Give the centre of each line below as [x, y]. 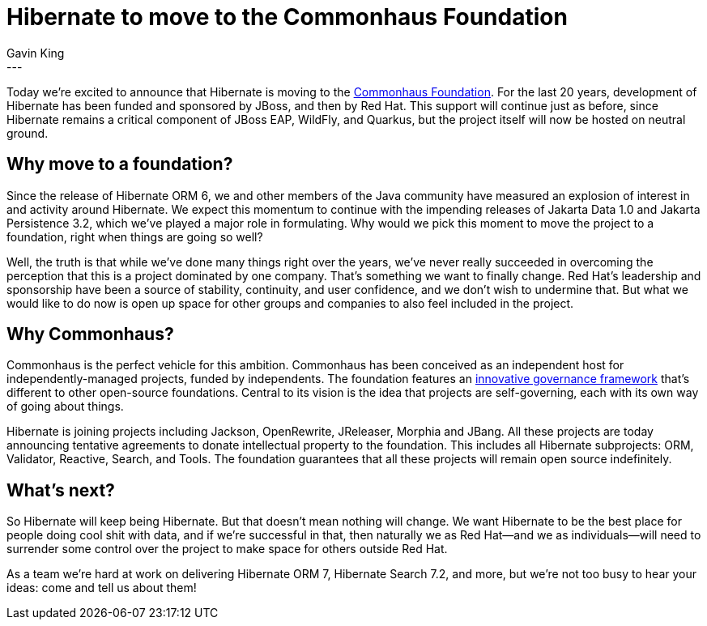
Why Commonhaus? [90, 334]
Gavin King [36, 53]
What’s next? [61, 490]
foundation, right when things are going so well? [135, 236]
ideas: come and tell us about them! [102, 588]
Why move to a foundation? [120, 164]
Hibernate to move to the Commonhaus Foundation [287, 17]
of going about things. [65, 407]
